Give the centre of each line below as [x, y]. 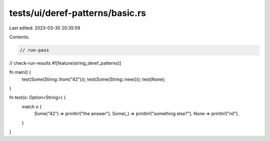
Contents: [19, 37]
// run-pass [34, 50]
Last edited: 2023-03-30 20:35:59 [45, 28]
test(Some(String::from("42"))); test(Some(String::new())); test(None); [94, 79]
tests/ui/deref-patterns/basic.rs [77, 13]
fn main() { [20, 72]
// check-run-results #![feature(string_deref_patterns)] [65, 63]
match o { [32, 107]
